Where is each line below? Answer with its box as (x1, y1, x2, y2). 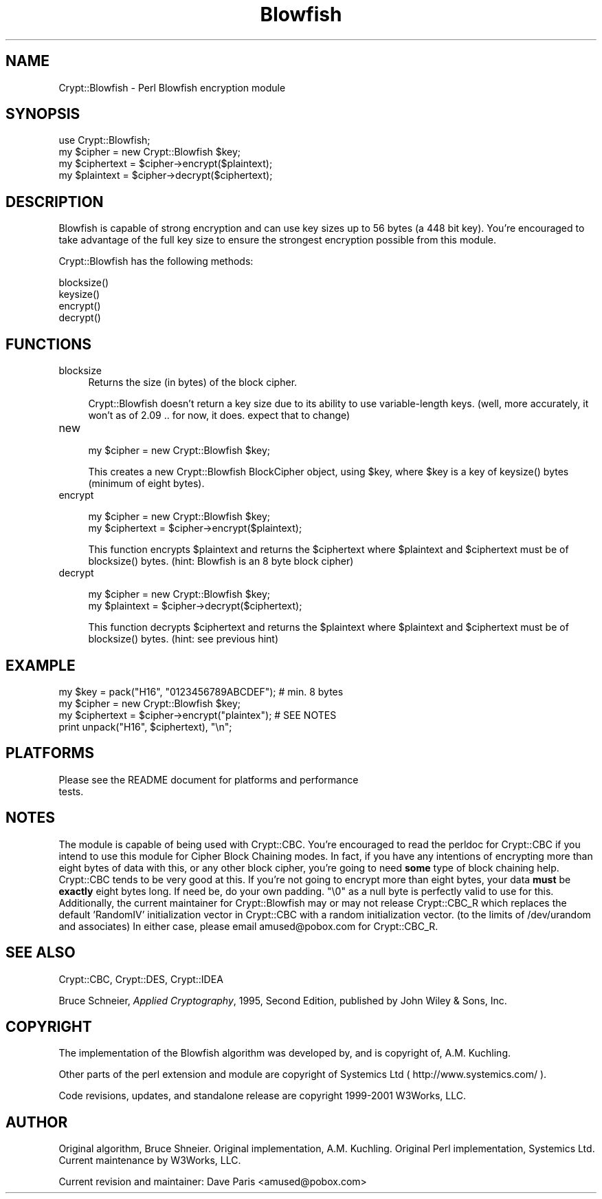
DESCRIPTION (5, 193, 104, 210)
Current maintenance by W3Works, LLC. (58, 1154, 241, 1167)
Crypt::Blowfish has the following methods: (58, 255, 254, 268)
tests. (58, 785, 84, 797)
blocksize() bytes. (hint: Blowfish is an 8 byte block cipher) (88, 555, 354, 568)
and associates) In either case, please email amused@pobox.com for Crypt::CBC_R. (58, 920, 438, 932)
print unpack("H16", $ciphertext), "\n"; (58, 720, 232, 733)
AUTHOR (5, 1113, 68, 1131)
